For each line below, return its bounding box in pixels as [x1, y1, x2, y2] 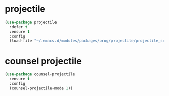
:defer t [9, 24, 28, 29]
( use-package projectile [5, 20, 57, 25]
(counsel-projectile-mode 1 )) [9, 86, 73, 91]
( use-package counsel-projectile [5, 72, 75, 77]
